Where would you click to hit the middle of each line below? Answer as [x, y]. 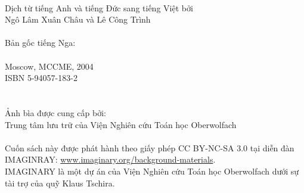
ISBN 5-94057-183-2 [41, 78]
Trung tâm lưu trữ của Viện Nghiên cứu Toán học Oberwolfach [121, 124]
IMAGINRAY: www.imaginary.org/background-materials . [110, 159]
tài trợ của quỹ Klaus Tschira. [60, 183]
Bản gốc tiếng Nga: [40, 43]
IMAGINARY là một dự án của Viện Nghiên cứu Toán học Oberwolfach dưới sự [152, 171]
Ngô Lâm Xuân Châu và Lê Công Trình [78, 19]
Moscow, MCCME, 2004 [49, 66]
